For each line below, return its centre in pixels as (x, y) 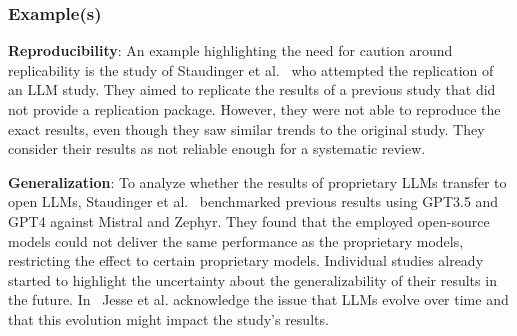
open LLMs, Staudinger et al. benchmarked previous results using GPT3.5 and (253, 201)
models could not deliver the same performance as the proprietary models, (236, 240)
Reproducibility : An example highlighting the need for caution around (230, 50)
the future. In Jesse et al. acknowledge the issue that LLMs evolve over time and (258, 299)
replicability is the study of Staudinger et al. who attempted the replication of (251, 69)
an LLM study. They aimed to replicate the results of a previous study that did (252, 89)
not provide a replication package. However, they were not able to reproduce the (254, 109)
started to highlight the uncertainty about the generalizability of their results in (252, 279)
